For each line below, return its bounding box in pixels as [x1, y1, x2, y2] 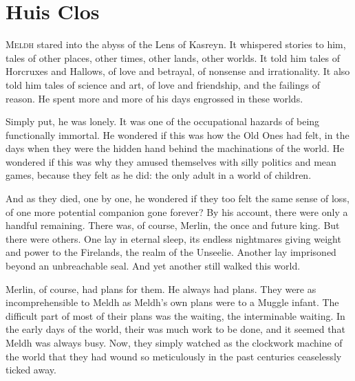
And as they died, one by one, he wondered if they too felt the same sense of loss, [6, 191, 349, 206]
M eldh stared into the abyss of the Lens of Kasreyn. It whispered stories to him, [6, 37, 346, 52]
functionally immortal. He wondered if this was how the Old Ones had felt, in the [6, 127, 349, 142]
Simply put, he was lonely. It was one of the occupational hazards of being [6, 114, 320, 129]
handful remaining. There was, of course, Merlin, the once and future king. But [6, 218, 340, 232]
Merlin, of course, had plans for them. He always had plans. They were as [6, 281, 316, 296]
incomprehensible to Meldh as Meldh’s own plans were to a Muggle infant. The [6, 295, 339, 309]
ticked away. [6, 362, 56, 377]
